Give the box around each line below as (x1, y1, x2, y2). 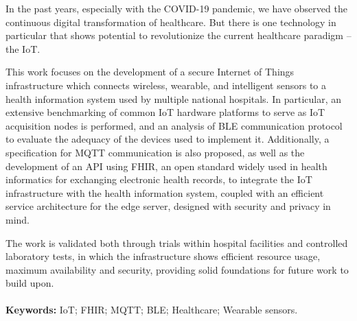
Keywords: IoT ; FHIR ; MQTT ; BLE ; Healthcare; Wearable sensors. (5, 302, 298, 317)
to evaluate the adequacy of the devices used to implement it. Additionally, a (5, 132, 330, 146)
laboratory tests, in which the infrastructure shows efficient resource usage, (5, 249, 321, 263)
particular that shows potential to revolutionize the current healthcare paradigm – (5, 28, 352, 43)
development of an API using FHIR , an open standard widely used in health (5, 158, 327, 173)
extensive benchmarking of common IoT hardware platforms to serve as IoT (5, 105, 325, 119)
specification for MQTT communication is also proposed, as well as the (5, 145, 305, 159)
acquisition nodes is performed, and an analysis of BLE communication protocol (5, 118, 343, 132)
